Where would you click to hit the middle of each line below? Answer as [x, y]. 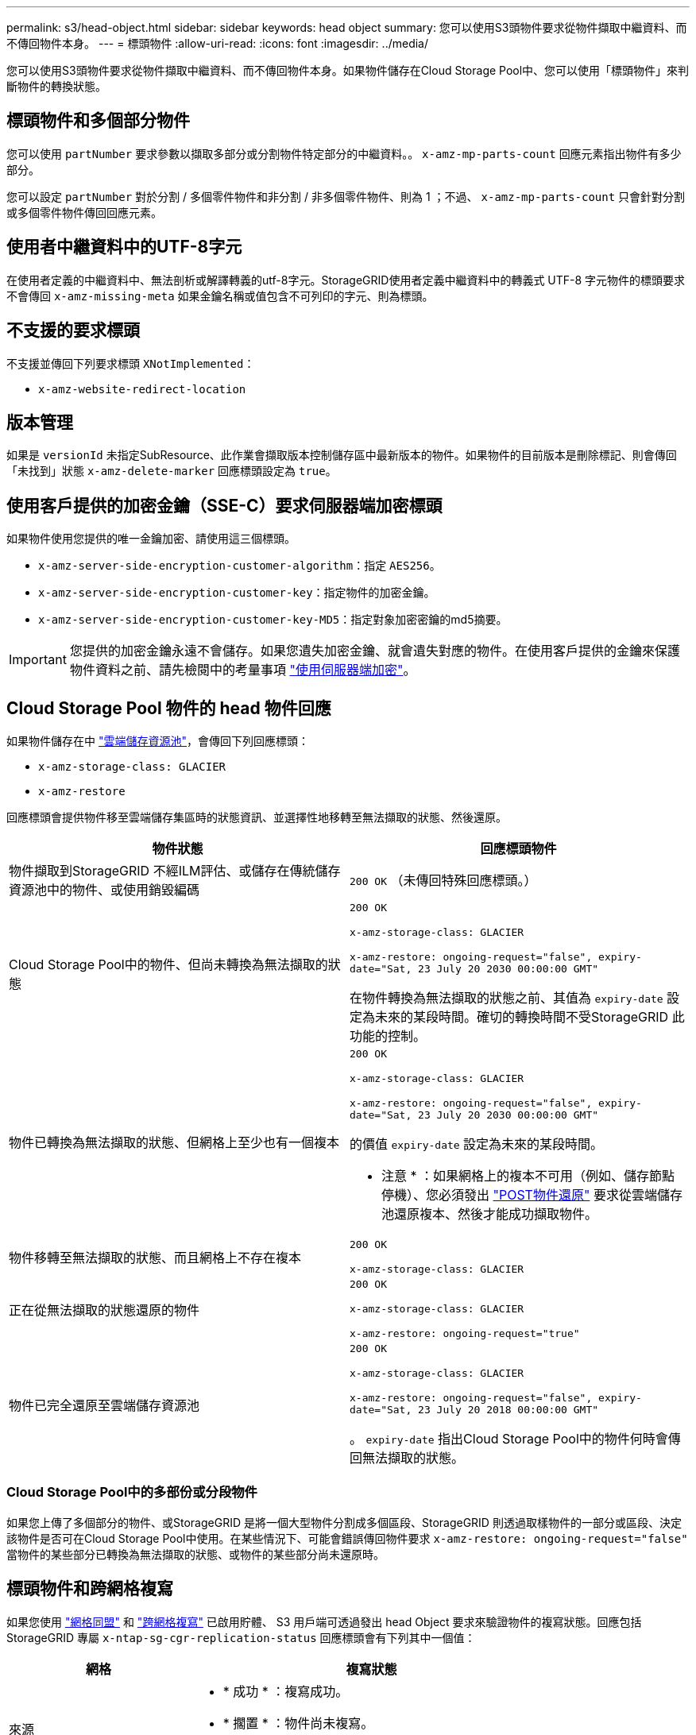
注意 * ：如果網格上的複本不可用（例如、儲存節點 [528, 1176]
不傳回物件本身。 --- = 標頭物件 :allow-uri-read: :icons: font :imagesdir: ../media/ [218, 43]
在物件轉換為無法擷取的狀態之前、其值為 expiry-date [507, 998]
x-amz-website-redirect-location [142, 389]
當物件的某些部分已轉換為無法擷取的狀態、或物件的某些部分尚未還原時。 [195, 1554]
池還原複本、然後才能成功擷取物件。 [490, 1214]
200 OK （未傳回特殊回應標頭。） [443, 881]
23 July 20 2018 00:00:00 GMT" [508, 1410]
